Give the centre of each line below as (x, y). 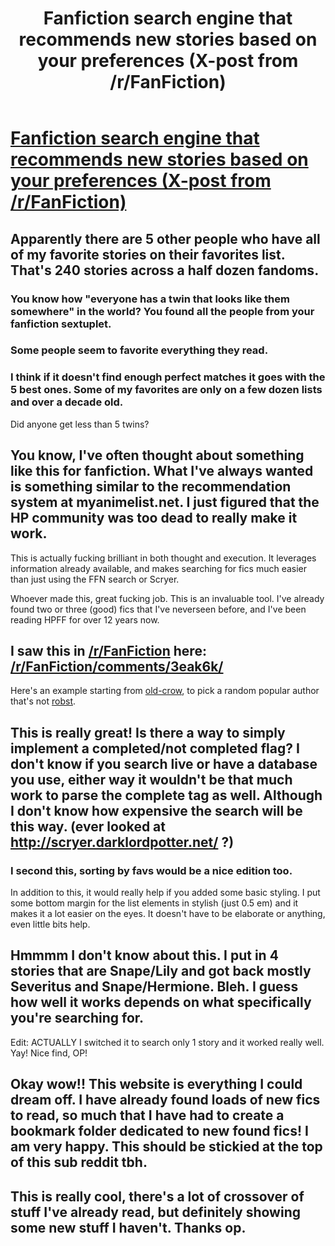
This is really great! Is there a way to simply (148, 732)
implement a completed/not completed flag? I (155, 748)
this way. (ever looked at (88, 826)
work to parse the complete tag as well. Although (166, 795)
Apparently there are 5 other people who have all (165, 238)
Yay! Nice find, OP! (49, 1053)
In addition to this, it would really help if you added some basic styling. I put (165, 893)
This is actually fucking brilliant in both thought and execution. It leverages (163, 558)
